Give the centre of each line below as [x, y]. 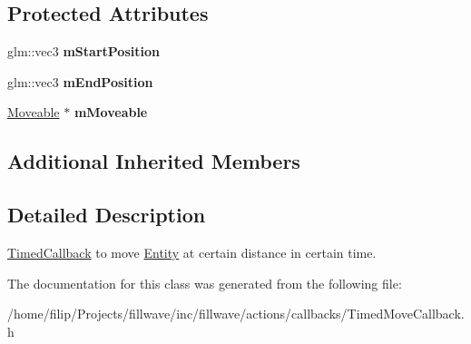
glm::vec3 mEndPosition [80, 81]
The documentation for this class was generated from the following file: [205, 283]
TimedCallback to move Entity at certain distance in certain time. [192, 252]
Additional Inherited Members [154, 161]
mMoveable [111, 112]
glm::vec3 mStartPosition [83, 51]
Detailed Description [107, 215]
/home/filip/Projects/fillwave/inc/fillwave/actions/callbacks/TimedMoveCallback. [236, 314]
